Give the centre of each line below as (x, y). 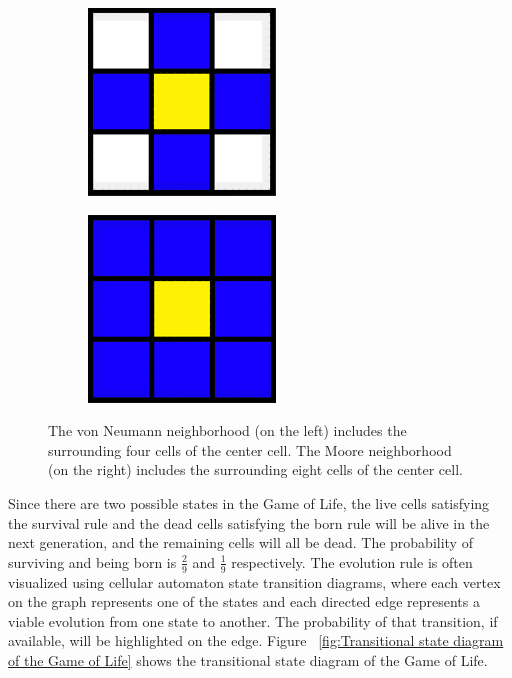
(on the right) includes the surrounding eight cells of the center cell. (255, 469)
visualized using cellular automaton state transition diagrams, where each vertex (254, 581)
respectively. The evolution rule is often (352, 561)
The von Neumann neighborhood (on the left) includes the (227, 430)
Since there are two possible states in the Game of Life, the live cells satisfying (249, 502)
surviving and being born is (92, 561)
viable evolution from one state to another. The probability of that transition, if (253, 620)
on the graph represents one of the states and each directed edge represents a (244, 601)
